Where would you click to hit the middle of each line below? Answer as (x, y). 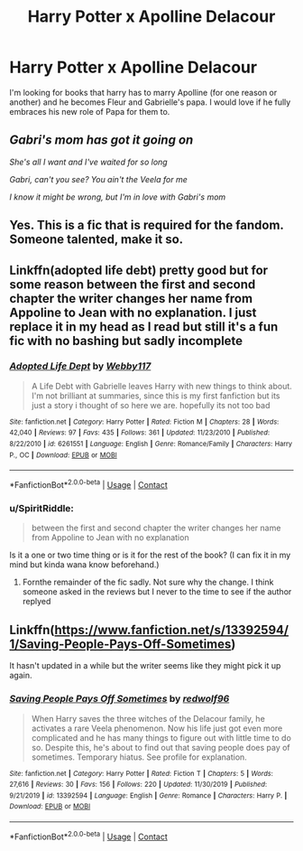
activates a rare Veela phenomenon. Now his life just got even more (157, 728)
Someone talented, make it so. (96, 240)
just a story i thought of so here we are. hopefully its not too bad (151, 405)
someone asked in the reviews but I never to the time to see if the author (157, 592)
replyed (37, 602)
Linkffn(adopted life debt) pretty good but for (139, 270)
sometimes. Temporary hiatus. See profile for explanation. (139, 757)
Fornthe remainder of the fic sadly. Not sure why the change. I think (148, 582)
